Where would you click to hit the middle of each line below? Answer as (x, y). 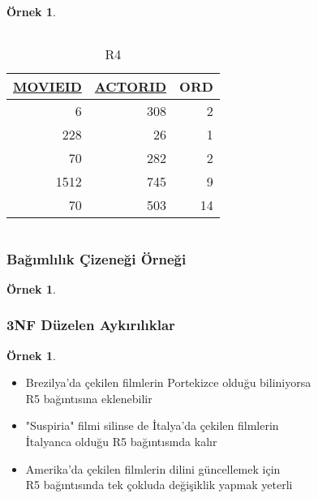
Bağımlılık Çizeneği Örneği (97, 258)
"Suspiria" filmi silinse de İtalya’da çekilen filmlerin (152, 425)
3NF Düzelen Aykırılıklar (91, 325)
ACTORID (131, 86)
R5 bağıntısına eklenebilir (89, 398)
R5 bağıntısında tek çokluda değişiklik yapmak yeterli (159, 485)
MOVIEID (47, 86)
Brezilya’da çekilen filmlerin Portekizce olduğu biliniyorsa (168, 382)
